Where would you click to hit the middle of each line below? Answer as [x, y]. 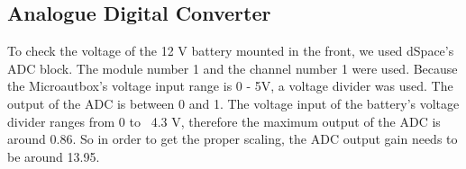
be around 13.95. [54, 156]
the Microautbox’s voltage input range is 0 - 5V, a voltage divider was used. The [230, 86]
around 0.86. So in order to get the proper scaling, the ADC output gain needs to [233, 139]
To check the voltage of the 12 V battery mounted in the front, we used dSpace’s [231, 51]
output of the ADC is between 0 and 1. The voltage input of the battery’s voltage [233, 103]
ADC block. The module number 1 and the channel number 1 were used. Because [233, 68]
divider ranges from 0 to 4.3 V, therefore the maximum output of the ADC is [224, 121]
